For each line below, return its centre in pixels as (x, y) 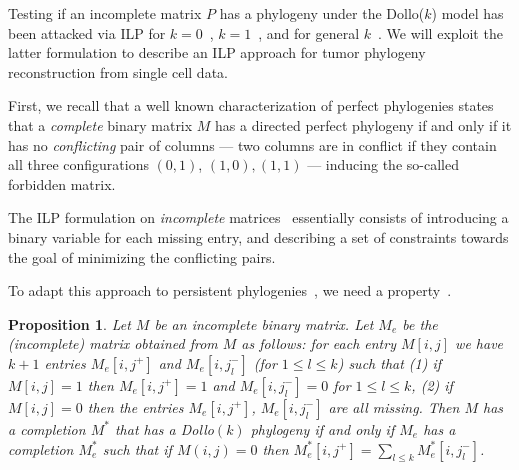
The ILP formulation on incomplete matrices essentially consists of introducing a (258, 217)
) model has (467, 13)
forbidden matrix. (62, 183)
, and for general (309, 32)
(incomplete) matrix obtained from (113, 343)
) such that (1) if (389, 362)
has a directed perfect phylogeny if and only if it (363, 124)
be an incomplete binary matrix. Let (264, 323)
